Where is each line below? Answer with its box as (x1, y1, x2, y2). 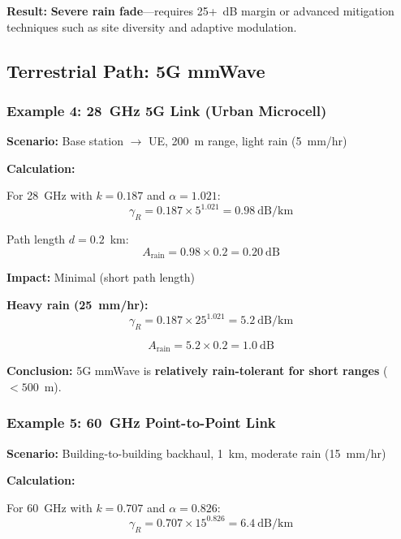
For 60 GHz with (6, 498, 93, 515)
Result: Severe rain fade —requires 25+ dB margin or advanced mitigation (6, 2, 395, 19)
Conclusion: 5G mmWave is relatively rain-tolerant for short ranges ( (6, 362, 388, 379)
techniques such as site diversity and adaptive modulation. (6, 18, 297, 35)
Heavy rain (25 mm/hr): (6, 295, 149, 313)
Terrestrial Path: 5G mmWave (6, 58, 265, 83)
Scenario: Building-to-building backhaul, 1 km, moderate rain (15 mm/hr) (6, 444, 386, 461)
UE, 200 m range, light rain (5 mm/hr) (148, 132, 347, 149)
